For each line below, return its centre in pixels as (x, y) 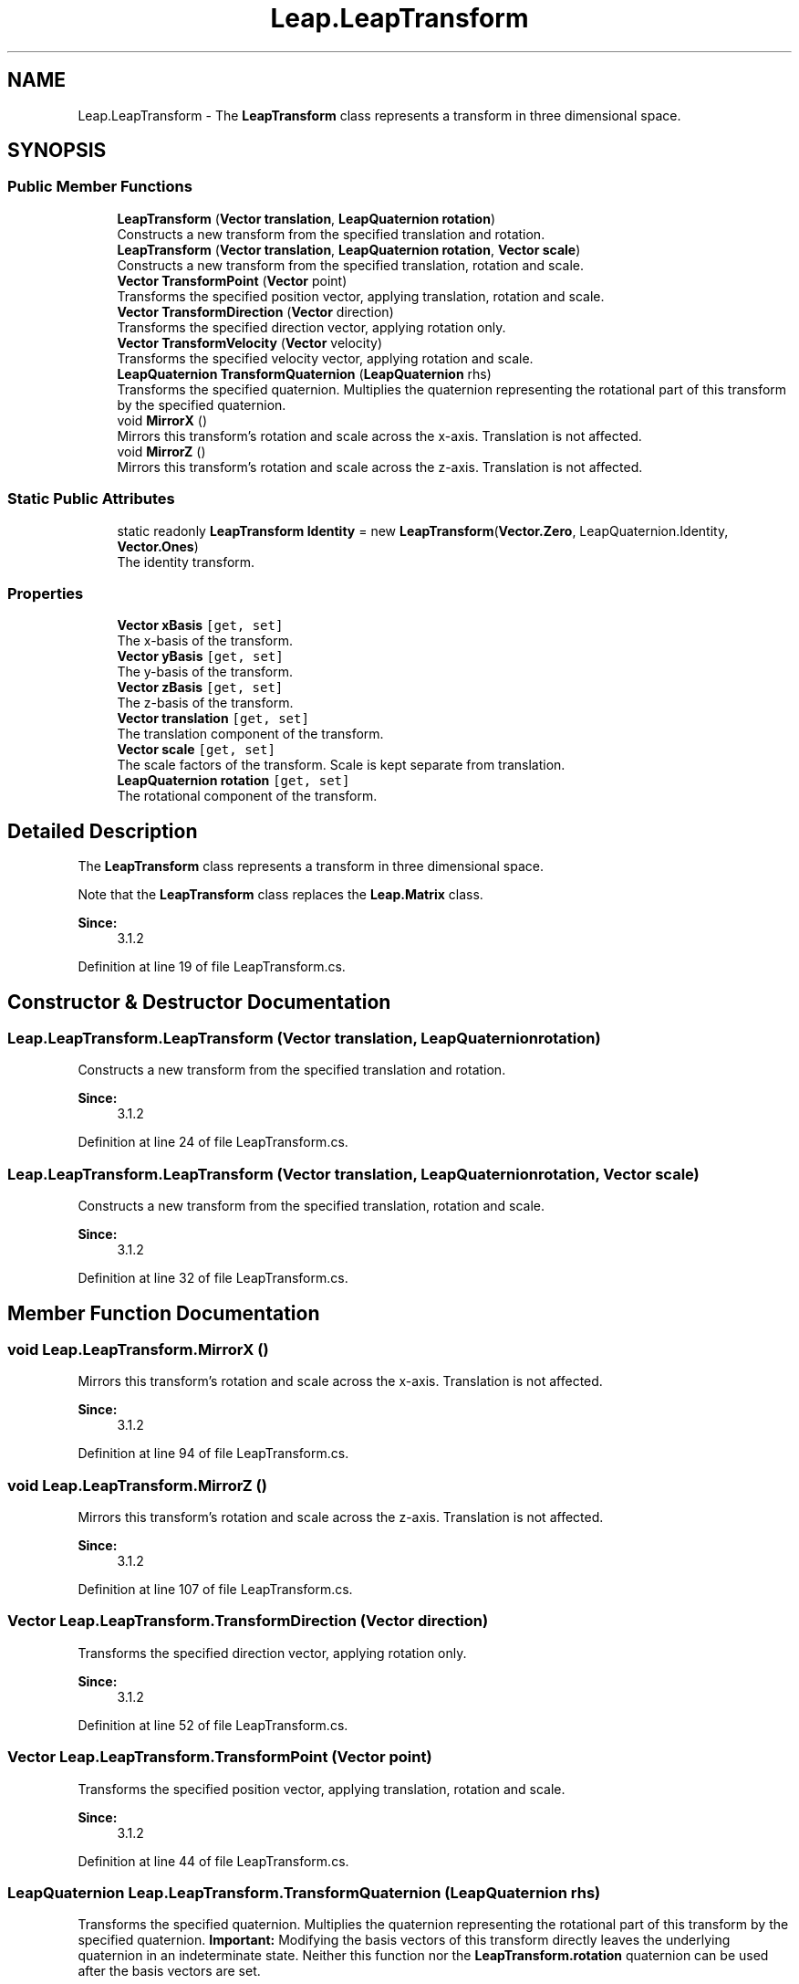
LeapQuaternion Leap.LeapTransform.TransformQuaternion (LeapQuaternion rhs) (304, 1892)
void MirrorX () (162, 420)
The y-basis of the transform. (205, 672)
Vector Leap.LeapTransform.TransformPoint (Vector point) (220, 1757)
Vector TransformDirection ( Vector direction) (255, 311)
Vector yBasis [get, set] (200, 656)
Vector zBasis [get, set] (200, 688)
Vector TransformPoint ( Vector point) (232, 280)
